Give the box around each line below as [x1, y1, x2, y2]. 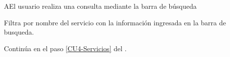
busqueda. [4, 27, 34, 37]
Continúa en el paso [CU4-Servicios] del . [4, 43, 127, 53]
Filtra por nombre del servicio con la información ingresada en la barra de [4, 17, 226, 27]
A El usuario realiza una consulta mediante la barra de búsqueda [4, 1, 197, 11]
